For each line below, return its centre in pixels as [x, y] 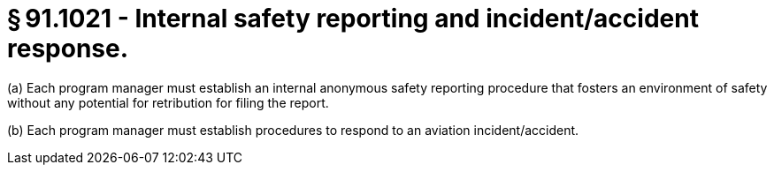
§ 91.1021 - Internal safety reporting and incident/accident [353, 19]
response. [68, 49]
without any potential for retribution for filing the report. [168, 102]
